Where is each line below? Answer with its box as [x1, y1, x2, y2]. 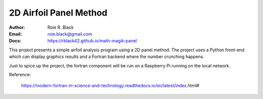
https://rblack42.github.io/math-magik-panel [47, 38, 137, 44]
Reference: [9, 71, 31, 78]
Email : [9, 31, 22, 37]
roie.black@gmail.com [47, 31, 93, 37]
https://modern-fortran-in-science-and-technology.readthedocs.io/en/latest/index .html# [21, 83, 200, 89]
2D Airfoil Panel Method [9, 7, 108, 18]
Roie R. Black [47, 24, 74, 30]
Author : [9, 24, 25, 30]
